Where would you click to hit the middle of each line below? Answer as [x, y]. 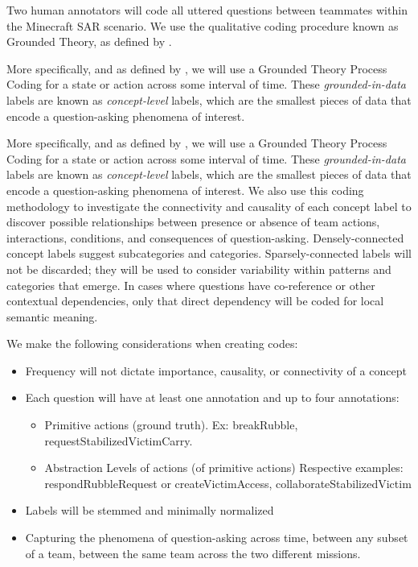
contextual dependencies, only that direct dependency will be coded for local [195, 301]
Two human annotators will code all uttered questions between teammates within [207, 10]
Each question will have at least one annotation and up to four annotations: [212, 397]
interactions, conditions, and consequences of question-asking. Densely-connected [205, 237]
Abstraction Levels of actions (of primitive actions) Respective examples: [224, 468]
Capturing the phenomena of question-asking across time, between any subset [217, 538]
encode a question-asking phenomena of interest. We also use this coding [185, 190]
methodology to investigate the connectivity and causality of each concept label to [209, 206]
